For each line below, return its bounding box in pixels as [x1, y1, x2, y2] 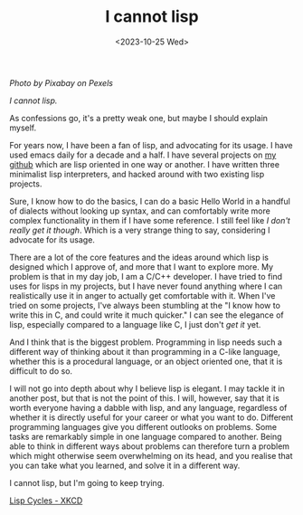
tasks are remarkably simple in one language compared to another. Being [9, 431, 282, 442]
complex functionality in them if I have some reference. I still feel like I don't [9, 215, 291, 225]
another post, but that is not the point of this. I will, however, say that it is [9, 392, 280, 404]
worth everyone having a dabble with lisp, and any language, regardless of [9, 402, 288, 413]
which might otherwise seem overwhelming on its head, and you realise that [9, 450, 293, 461]
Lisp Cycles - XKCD [9, 495, 83, 506]
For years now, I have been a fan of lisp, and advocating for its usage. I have [9, 139, 294, 150]
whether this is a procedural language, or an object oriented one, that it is [9, 356, 283, 367]
